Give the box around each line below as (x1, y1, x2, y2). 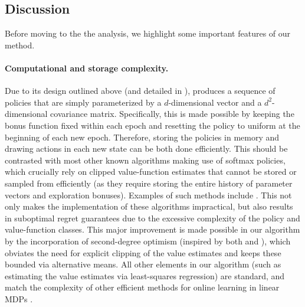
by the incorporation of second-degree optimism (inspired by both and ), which (5, 234, 291, 247)
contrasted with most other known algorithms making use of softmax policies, (5, 153, 286, 166)
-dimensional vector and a (168, 96, 262, 108)
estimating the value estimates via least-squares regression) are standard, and (5, 269, 285, 282)
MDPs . (5, 292, 33, 305)
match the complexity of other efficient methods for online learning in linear (5, 281, 280, 293)
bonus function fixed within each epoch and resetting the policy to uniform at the (5, 119, 300, 131)
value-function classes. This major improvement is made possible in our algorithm (5, 223, 300, 236)
